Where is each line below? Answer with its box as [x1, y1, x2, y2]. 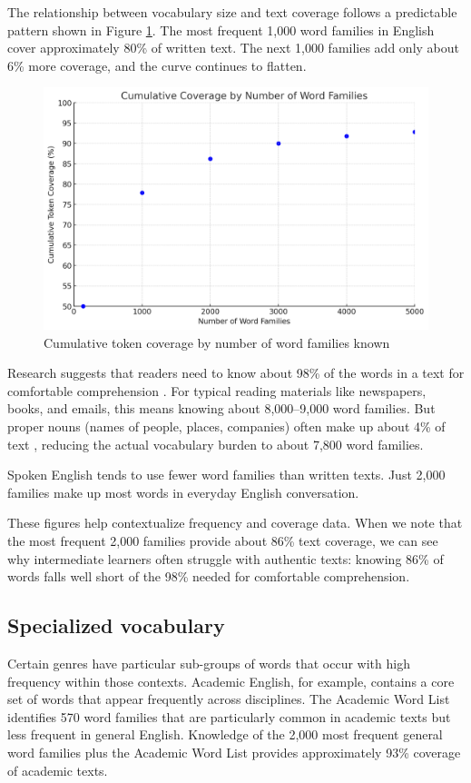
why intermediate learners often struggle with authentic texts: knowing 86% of [7, 549, 444, 568]
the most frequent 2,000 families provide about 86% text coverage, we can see [7, 530, 438, 550]
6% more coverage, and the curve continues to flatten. [7, 55, 307, 74]
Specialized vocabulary [7, 611, 225, 639]
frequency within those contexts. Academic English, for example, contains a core [7, 671, 455, 690]
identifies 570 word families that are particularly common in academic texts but [7, 707, 451, 726]
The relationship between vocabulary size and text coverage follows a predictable [7, 3, 457, 21]
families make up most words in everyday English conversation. [7, 482, 359, 501]
